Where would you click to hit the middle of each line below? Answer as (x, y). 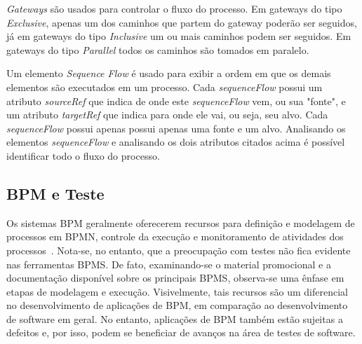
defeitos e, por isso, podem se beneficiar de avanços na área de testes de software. (181, 332)
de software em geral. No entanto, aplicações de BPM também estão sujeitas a (175, 318)
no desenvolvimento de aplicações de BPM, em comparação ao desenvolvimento (177, 305)
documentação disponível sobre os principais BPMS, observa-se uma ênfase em (175, 278)
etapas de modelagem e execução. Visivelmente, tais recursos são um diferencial (177, 291)
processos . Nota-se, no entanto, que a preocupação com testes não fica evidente (179, 250)
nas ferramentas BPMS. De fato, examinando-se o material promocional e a (169, 264)
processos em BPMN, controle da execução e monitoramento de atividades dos (175, 236)
